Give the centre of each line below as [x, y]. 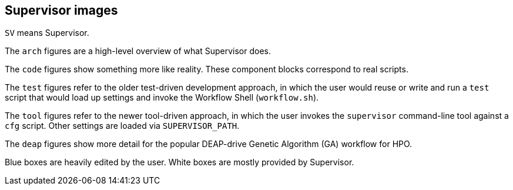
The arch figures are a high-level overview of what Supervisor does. [138, 51]
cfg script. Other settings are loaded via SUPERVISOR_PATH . [122, 126]
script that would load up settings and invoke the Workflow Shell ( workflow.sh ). [162, 98]
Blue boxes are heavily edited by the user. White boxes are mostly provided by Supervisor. [180, 162]
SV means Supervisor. [47, 33]
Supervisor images [61, 10]
